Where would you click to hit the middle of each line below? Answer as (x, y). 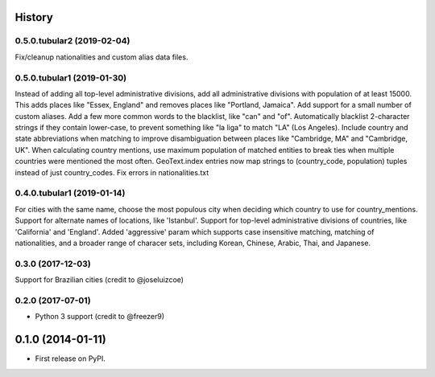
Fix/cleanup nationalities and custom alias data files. (101, 57)
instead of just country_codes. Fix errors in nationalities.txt (112, 172)
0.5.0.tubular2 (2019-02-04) (72, 41)
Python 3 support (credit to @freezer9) (100, 317)
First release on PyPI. (70, 359)
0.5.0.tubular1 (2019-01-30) (71, 78)
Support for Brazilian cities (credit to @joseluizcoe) (99, 280)
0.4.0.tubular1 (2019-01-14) (70, 193)
